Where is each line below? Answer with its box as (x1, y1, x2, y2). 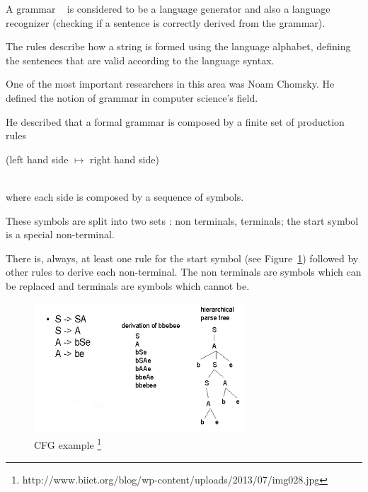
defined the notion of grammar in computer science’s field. (6, 90, 258, 105)
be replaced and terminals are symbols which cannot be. (6, 278, 250, 293)
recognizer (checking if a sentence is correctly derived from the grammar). (6, 15, 326, 30)
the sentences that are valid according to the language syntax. (6, 52, 275, 67)
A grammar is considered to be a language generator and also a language (6, 1, 330, 16)
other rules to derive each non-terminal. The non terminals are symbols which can (6, 264, 362, 279)
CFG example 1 (34, 435, 102, 452)
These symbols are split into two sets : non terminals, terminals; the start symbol (6, 213, 359, 228)
